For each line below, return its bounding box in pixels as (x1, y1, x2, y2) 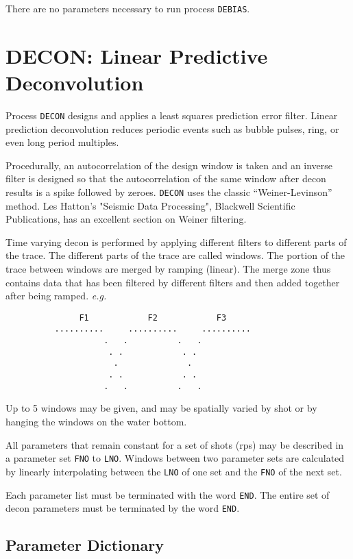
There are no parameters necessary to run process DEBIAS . (5, 1, 250, 15)
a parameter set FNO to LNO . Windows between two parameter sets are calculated (5, 451, 345, 465)
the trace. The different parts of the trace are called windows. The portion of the (5, 248, 345, 262)
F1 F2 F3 (79, 312, 227, 323)
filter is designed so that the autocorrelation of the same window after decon (5, 171, 326, 186)
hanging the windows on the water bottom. (5, 414, 187, 428)
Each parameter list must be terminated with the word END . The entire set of (5, 487, 330, 501)
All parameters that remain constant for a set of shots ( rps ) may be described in (5, 437, 344, 451)
